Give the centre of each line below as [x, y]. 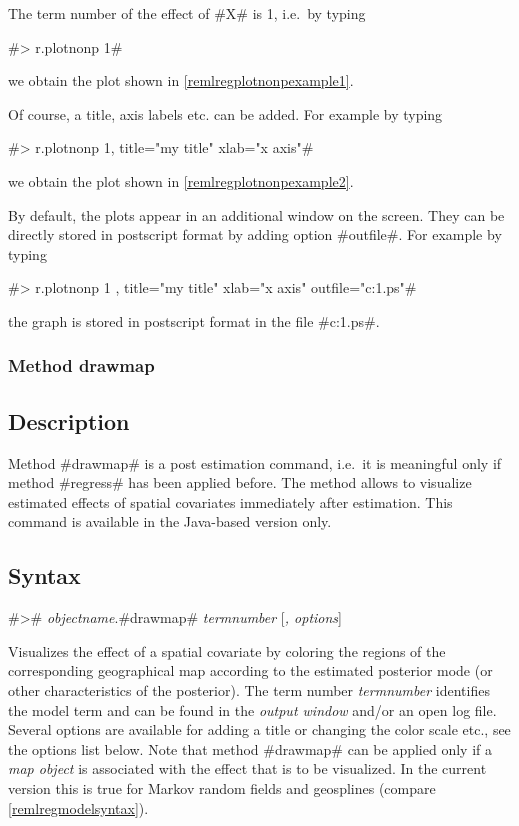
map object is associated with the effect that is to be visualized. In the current [247, 768]
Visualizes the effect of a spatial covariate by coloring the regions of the [227, 650]
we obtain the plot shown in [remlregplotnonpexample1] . [181, 80]
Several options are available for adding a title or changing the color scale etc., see [259, 729]
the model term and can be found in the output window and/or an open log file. [252, 709]
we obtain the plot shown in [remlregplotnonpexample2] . [181, 180]
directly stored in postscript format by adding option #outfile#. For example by [255, 234]
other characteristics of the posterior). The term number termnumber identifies [249, 689]
